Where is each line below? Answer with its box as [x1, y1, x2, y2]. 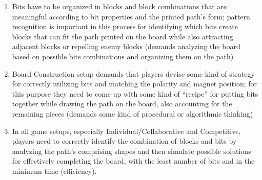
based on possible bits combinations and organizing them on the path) [12, 51, 234, 61]
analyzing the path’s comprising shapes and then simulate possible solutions [12, 145, 251, 156]
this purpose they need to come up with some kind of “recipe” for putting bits [12, 88, 258, 99]
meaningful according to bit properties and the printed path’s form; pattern [12, 11, 250, 21]
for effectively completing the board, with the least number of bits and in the [12, 155, 255, 166]
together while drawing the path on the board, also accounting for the [12, 98, 232, 109]
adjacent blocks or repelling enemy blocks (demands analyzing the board [12, 41, 240, 52]
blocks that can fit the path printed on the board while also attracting [12, 31, 233, 41]
